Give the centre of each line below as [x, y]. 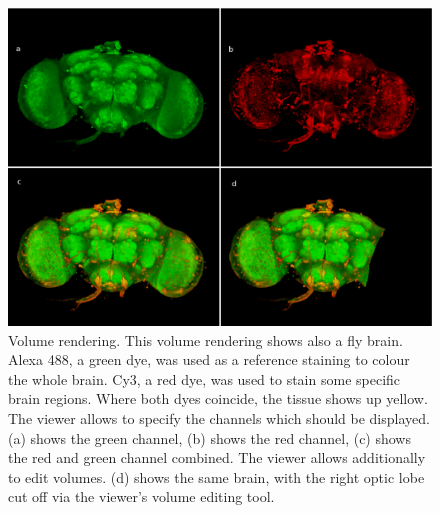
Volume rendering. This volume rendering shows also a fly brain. [205, 339]
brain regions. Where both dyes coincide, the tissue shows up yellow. [218, 398]
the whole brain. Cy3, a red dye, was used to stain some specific [204, 378]
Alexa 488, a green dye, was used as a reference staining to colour [209, 359]
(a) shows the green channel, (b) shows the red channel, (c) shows [209, 437]
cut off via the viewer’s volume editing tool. [141, 496]
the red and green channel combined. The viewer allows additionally [217, 457]
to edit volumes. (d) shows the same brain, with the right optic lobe [216, 476]
